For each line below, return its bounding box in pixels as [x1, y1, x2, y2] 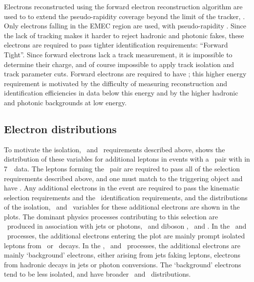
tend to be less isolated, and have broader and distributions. [4, 269, 191, 279]
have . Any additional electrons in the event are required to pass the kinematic [4, 183, 240, 193]
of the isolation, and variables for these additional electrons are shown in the [4, 202, 240, 212]
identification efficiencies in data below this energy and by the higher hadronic [4, 88, 238, 98]
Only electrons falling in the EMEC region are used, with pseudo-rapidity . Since [4, 21, 246, 31]
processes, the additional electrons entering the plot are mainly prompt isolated [7, 231, 245, 241]
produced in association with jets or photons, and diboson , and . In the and [7, 221, 247, 231]
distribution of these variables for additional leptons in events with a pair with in [4, 154, 250, 164]
